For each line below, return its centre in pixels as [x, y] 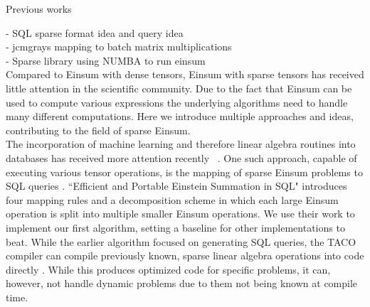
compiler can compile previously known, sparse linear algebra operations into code [185, 255]
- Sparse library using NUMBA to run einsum [106, 60]
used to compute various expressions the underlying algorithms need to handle [177, 102]
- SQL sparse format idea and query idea [95, 32]
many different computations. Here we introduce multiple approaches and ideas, [180, 116]
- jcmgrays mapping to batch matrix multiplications [119, 47]
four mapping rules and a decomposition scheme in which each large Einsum [172, 199]
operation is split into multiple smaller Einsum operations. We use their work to [180, 214]
